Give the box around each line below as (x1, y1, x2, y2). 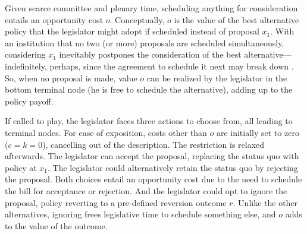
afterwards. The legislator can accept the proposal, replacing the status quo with (5, 150, 299, 162)
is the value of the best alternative (174, 13, 299, 26)
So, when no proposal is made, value (5, 71, 137, 84)
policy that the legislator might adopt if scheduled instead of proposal (5, 25, 259, 37)
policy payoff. (5, 94, 54, 107)
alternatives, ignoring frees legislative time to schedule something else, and (5, 208, 276, 220)
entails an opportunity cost (5, 13, 104, 26)
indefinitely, (5, 59, 47, 72)
